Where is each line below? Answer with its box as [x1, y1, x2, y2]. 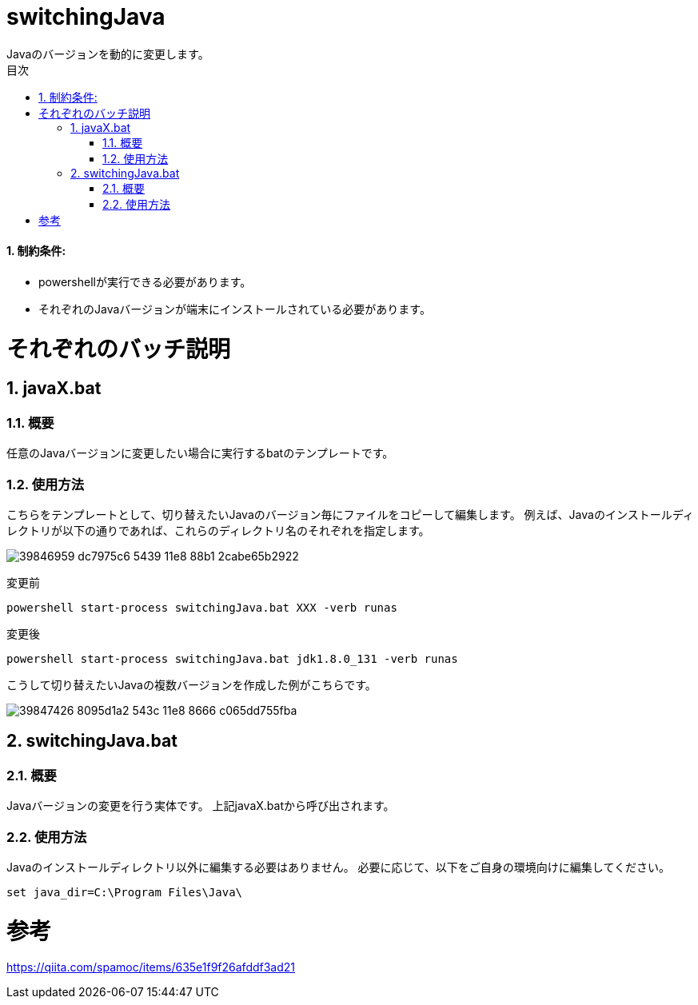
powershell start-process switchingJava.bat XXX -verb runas [6, 601, 397, 615]
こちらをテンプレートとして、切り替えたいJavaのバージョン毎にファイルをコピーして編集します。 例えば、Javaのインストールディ [6, 508, 694, 522]
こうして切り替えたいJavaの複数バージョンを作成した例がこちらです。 [6, 678, 377, 692]
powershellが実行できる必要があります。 [38, 274, 252, 289]
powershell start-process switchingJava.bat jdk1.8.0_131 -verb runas [6, 652, 458, 666]
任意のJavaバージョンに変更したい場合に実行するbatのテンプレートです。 [6, 446, 394, 461]
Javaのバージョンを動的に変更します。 [6, 46, 209, 61]
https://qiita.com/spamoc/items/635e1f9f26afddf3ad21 [6, 960, 296, 975]
